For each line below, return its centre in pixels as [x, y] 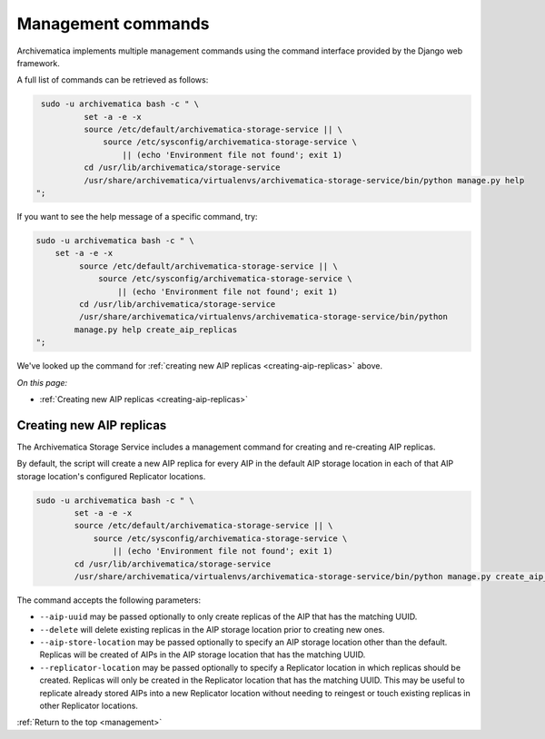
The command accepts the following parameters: [109, 600]
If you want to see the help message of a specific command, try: [137, 217]
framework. [39, 63]
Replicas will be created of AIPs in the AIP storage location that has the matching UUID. [203, 655]
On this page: [42, 382]
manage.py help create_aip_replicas [156, 330]
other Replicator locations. [89, 706]
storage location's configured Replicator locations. [111, 476]
